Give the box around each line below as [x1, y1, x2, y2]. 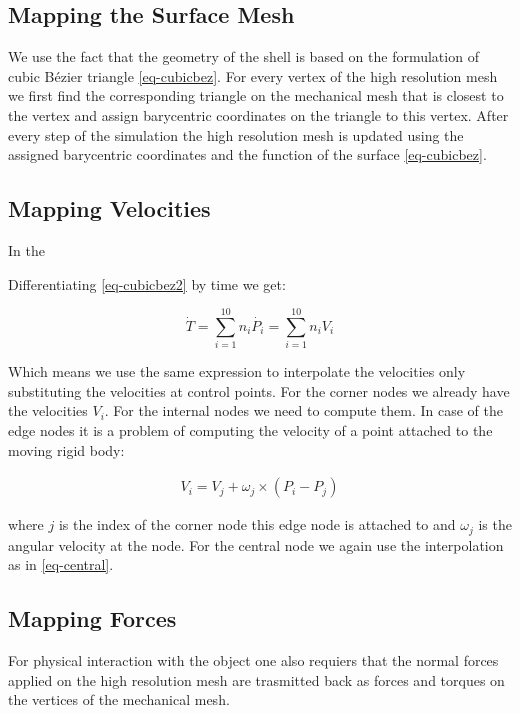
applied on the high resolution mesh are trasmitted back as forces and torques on [8, 669, 505, 690]
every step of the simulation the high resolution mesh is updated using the [8, 124, 464, 145]
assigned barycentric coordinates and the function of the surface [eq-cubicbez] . [8, 144, 487, 165]
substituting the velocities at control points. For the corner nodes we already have [8, 380, 510, 401]
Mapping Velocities [8, 193, 211, 224]
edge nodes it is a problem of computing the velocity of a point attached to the [8, 420, 493, 441]
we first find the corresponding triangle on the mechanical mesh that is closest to [8, 85, 504, 106]
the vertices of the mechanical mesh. [8, 689, 230, 710]
